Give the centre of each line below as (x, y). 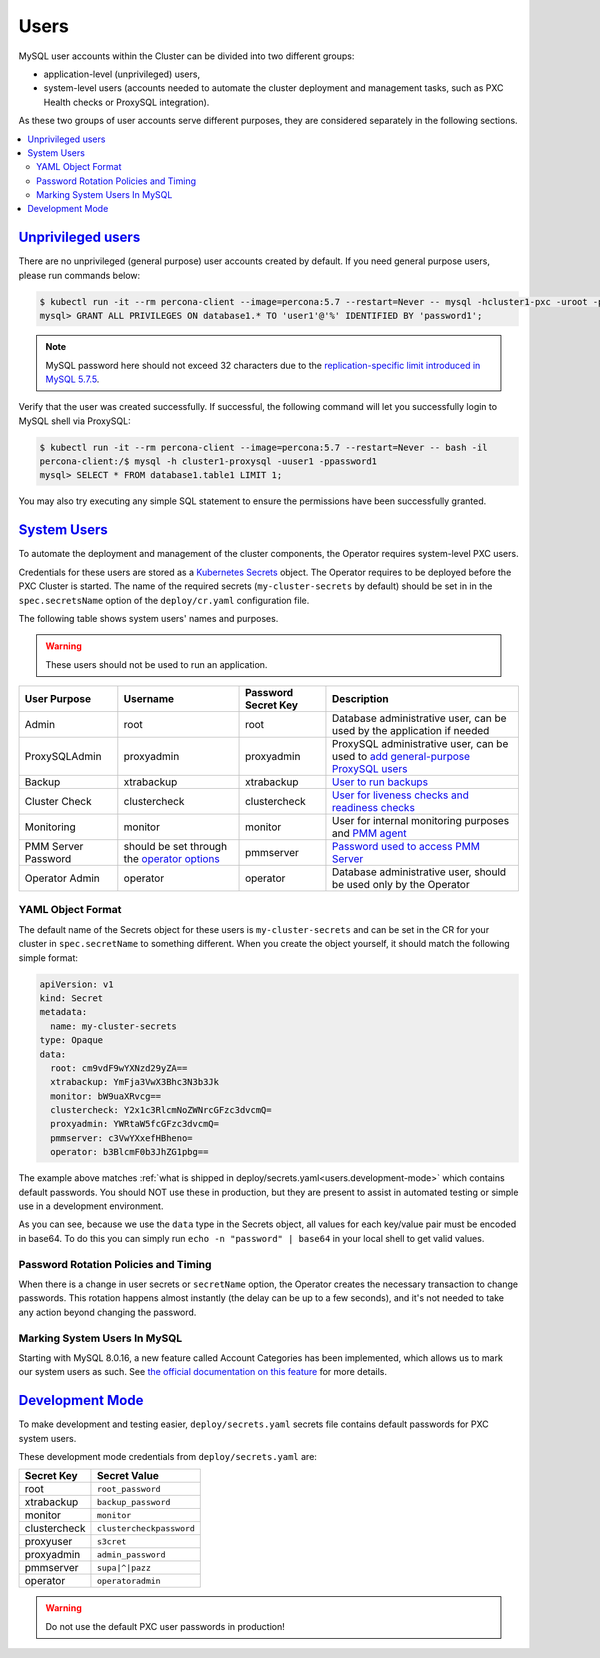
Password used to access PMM (405, 847)
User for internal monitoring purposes (420, 821)
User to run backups (380, 782)
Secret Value (127, 1476)
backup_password (133, 1501)
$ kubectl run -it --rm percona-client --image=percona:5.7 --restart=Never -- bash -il (264, 447)
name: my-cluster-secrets (113, 1026)
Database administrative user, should (419, 872)
